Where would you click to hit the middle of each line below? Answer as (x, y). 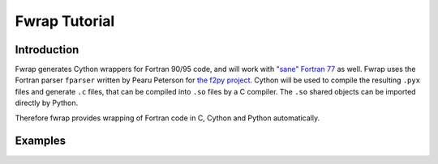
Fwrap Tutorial (65, 21)
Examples (41, 141)
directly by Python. (47, 103)
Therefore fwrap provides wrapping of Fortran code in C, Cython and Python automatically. (167, 118)
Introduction (47, 50)
